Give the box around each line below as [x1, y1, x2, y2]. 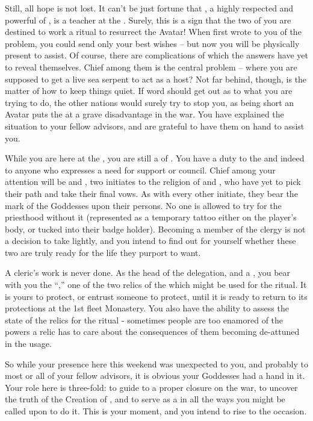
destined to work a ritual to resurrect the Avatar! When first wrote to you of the [5, 25, 302, 38]
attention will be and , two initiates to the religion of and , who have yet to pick [5, 175, 301, 188]
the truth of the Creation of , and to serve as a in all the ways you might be [5, 393, 285, 405]
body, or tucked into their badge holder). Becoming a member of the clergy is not [5, 222, 306, 235]
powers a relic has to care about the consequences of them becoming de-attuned [5, 325, 300, 338]
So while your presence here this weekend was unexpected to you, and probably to [5, 357, 308, 370]
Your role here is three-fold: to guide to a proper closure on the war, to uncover [5, 381, 298, 393]
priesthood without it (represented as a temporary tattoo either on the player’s [5, 211, 297, 223]
